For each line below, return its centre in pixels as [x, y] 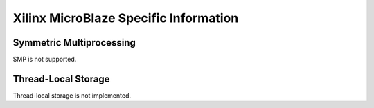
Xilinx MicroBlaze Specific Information [126, 18]
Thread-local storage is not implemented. [72, 95]
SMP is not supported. [45, 60]
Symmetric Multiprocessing [74, 43]
